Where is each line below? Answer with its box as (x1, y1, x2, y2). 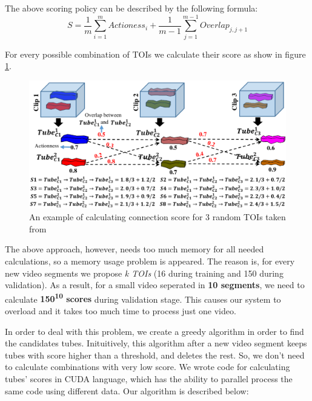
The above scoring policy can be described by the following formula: (5, 2, 258, 14)
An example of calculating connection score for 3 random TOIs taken (29, 211, 286, 223)
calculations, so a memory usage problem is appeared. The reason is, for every (5, 255, 295, 268)
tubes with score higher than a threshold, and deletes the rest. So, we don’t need (5, 348, 305, 361)
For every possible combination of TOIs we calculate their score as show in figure (5, 47, 306, 60)
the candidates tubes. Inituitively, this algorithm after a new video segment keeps (5, 337, 307, 349)
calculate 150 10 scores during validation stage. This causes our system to (5, 291, 281, 305)
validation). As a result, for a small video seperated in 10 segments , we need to (5, 278, 305, 291)
